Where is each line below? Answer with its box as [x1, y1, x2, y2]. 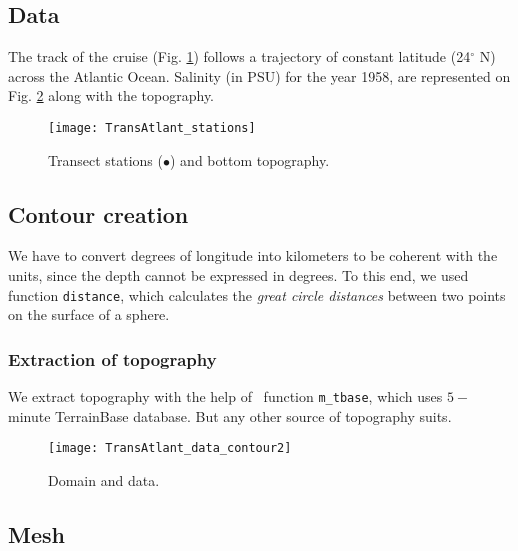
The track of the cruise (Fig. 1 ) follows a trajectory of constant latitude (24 [8, 46, 471, 67]
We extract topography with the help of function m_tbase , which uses [8, 386, 443, 407]
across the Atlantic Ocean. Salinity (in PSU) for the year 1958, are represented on [8, 65, 511, 86]
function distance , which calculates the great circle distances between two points [8, 284, 506, 305]
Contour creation [8, 198, 189, 229]
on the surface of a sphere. [8, 304, 170, 325]
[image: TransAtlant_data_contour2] [48, 441, 292, 456]
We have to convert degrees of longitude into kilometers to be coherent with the [8, 245, 498, 266]
